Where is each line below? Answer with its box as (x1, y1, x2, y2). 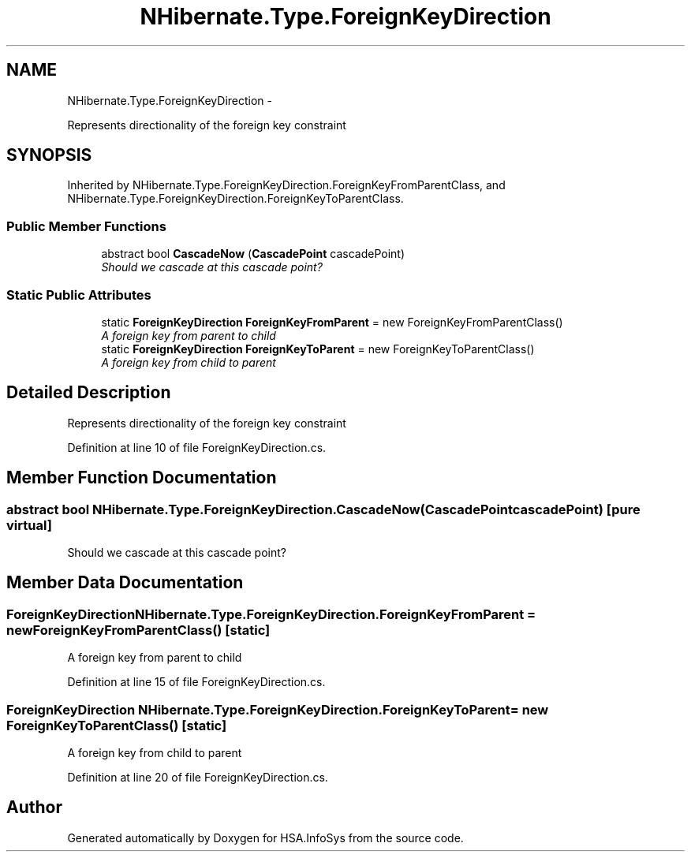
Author (6, 797, 62, 818)
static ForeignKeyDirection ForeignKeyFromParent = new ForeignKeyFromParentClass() (101, 315, 563, 329)
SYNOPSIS (6, 145, 92, 166)
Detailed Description (6, 382, 171, 403)
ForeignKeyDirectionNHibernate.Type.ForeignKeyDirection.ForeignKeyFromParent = (6, 606, 536, 622)
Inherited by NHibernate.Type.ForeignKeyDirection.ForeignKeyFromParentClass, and (67, 178, 506, 192)
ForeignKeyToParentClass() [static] (6, 717, 227, 733)
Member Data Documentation (6, 573, 244, 593)
